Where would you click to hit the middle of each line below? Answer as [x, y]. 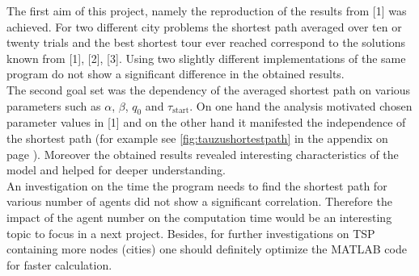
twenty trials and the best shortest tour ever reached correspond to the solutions [206, 42]
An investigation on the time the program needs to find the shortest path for [197, 185]
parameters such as [54, 105]
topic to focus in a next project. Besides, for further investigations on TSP [191, 233]
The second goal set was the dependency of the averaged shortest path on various [209, 89]
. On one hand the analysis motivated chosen [301, 105]
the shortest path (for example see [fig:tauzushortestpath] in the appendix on [197, 138]
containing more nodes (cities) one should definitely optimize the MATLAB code [207, 249]
